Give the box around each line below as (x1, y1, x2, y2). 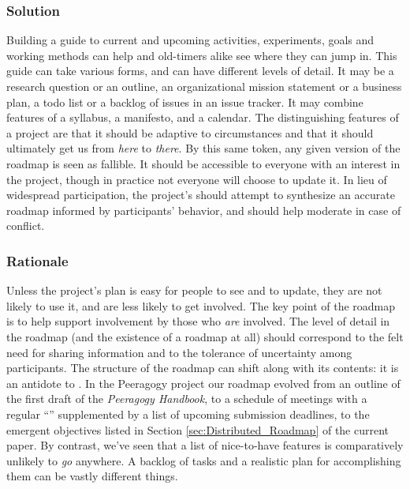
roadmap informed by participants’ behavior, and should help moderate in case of (6, 201, 401, 218)
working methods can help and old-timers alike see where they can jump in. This (6, 47, 397, 63)
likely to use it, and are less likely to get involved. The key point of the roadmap (6, 297, 396, 314)
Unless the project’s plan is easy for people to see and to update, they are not (6, 282, 382, 299)
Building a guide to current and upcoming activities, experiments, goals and (6, 32, 375, 48)
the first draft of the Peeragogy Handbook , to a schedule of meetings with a (6, 390, 367, 407)
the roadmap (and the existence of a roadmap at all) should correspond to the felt (6, 328, 404, 344)
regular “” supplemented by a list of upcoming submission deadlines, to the (6, 405, 370, 422)
